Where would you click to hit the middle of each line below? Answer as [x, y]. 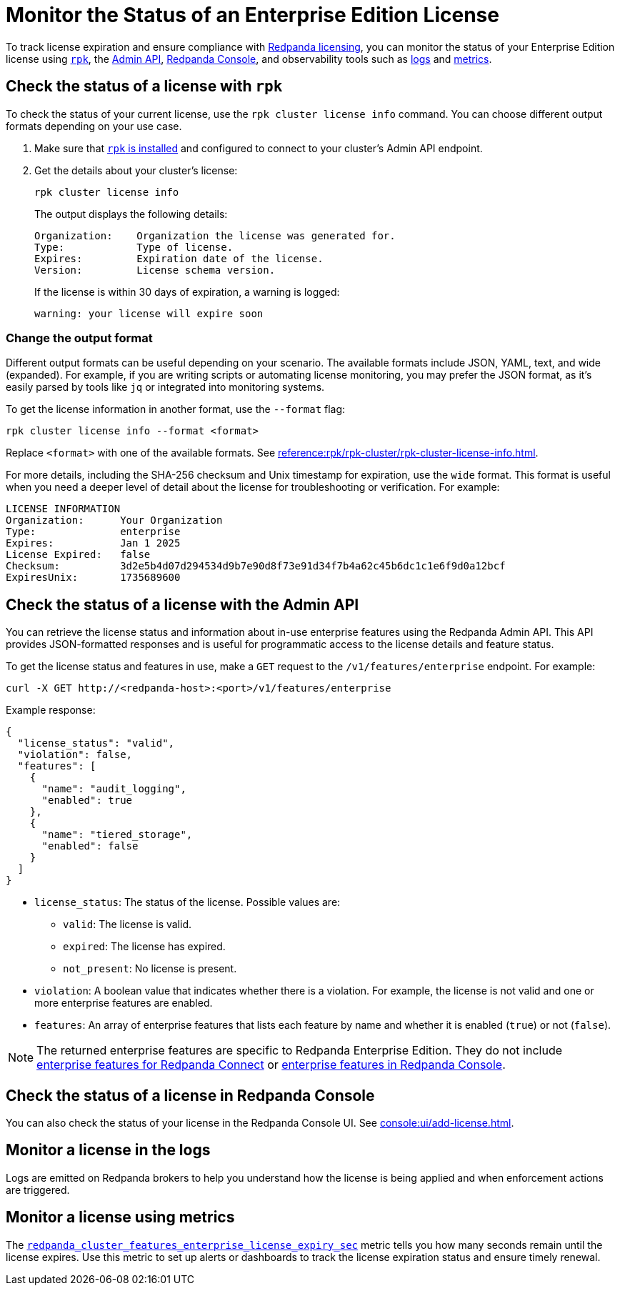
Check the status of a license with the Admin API [182, 604]
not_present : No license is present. [150, 969]
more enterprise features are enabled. [124, 1003]
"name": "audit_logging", [114, 789]
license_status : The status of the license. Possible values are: [187, 902]
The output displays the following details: [131, 214]
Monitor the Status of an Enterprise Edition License [252, 15]
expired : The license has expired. [144, 947]
